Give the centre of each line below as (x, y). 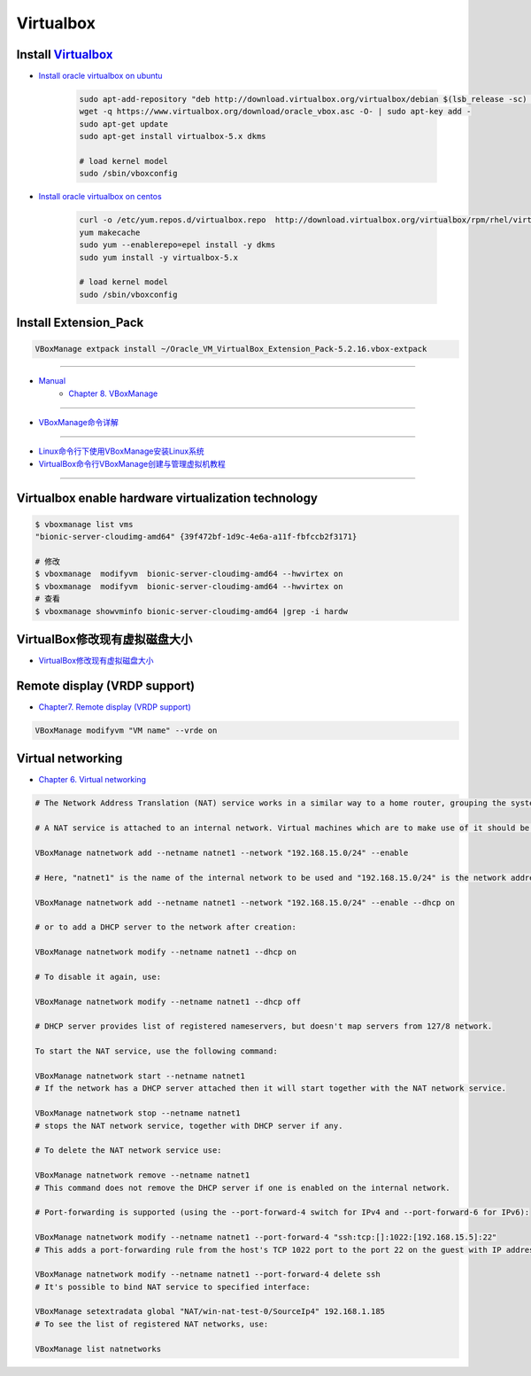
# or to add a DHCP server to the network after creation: (165, 927)
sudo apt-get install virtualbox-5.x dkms (173, 136)
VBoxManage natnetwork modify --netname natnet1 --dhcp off (168, 1002)
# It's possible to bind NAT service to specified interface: (173, 1287)
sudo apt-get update (123, 124)
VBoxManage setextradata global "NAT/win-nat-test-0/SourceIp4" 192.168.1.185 (210, 1312)
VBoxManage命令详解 (78, 423)
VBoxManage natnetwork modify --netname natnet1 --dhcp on (165, 952)
